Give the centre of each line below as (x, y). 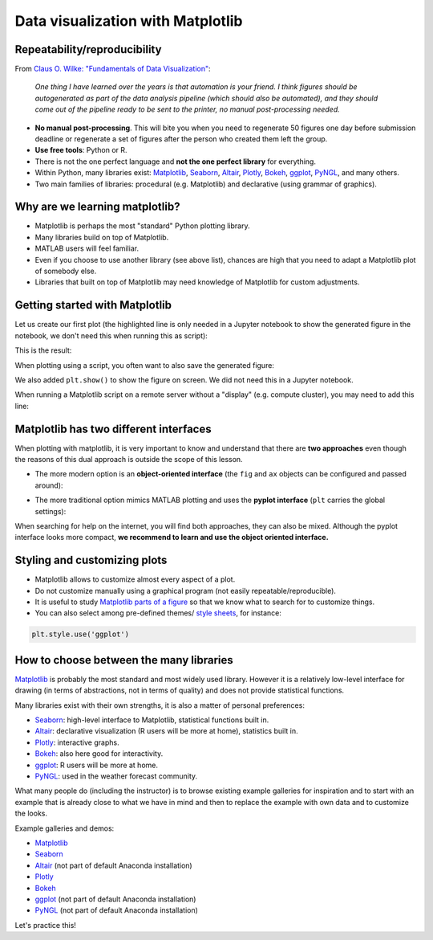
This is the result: (43, 350)
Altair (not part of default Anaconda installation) (113, 865)
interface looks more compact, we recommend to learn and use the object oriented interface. (172, 537)
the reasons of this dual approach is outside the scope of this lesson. (129, 459)
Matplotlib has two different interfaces (113, 429)
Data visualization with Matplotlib (129, 21)
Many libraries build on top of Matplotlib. (102, 237)
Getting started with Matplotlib (93, 305)
